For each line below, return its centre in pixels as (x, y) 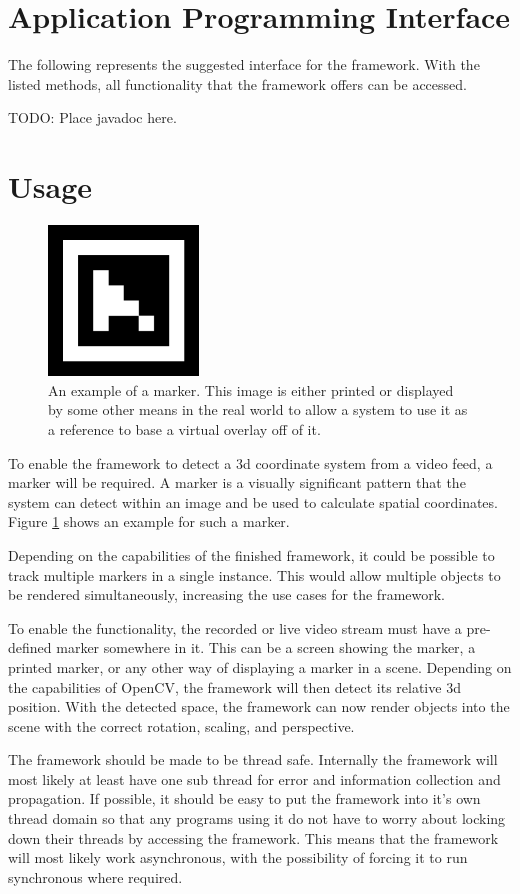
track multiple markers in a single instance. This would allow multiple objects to (254, 574)
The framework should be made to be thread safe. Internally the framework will (253, 759)
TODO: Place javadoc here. (92, 117)
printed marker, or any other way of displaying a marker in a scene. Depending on (260, 666)
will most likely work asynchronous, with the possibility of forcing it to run (238, 857)
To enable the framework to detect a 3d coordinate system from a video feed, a (250, 462)
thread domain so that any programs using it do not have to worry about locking (257, 818)
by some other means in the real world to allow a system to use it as (258, 409)
